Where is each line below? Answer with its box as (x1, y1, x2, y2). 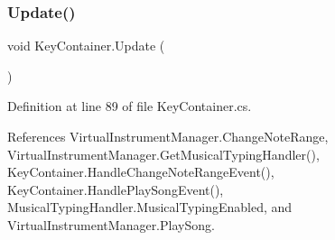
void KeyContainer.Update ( (7, 36, 165, 55)
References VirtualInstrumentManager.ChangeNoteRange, (7, 127, 329, 145)
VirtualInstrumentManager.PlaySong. (7, 215, 215, 234)
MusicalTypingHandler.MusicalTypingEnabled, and (7, 198, 293, 217)
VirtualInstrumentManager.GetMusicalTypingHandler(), (7, 144, 320, 163)
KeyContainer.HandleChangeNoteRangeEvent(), (7, 162, 275, 181)
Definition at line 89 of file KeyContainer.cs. (7, 97, 252, 115)
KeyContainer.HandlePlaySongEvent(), (7, 180, 224, 198)
